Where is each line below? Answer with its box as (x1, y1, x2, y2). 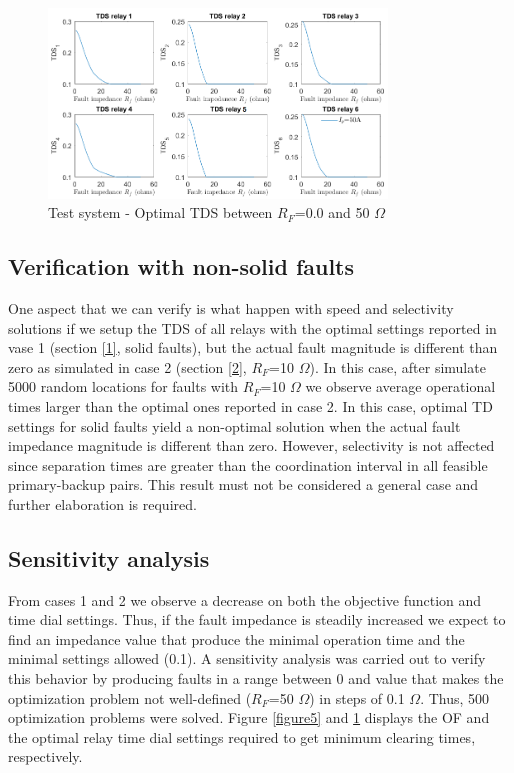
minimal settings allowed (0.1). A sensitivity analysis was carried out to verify (8, 648, 486, 669)
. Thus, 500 (420, 687, 490, 708)
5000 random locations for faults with (8, 376, 239, 397)
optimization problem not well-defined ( (8, 687, 252, 708)
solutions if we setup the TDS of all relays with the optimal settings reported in (8, 317, 497, 338)
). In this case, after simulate (309, 356, 486, 377)
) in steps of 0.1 (309, 687, 405, 708)
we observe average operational (305, 376, 496, 397)
